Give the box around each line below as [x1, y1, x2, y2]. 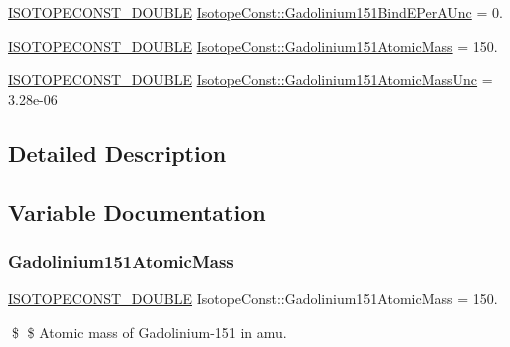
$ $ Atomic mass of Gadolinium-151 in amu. [11, 321, 287, 342]
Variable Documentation [8, 196, 266, 227]
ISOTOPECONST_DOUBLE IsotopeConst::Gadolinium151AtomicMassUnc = [8, 69, 493, 90]
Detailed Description [8, 137, 227, 168]
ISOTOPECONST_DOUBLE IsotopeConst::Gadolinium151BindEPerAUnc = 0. [8, 2, 503, 22]
